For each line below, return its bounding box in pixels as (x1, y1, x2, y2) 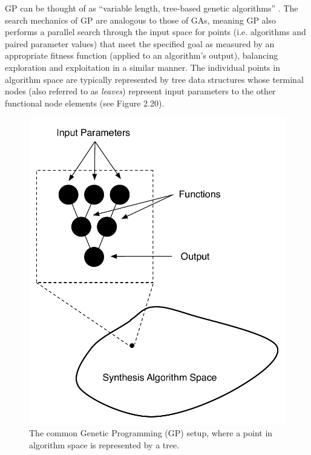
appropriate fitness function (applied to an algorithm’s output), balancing (5, 49, 278, 62)
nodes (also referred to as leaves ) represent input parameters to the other (5, 85, 276, 97)
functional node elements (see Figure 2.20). (5, 96, 165, 109)
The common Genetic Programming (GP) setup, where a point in (29, 427, 273, 439)
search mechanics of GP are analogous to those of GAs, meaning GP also (5, 13, 277, 26)
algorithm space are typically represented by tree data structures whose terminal (5, 73, 304, 85)
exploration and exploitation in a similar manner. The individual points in (5, 61, 280, 73)
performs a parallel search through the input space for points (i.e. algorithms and (5, 25, 306, 38)
